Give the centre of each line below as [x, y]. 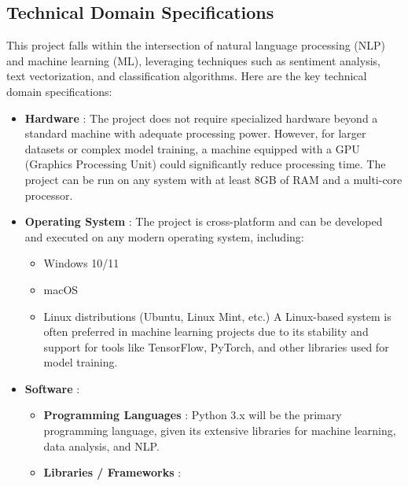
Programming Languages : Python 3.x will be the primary [193, 415]
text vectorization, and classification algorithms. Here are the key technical [187, 76]
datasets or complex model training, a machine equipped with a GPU [192, 148]
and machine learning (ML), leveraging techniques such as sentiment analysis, [193, 60]
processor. [49, 195]
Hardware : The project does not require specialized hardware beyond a [201, 118]
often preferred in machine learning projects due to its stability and [206, 331]
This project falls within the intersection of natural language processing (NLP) [196, 45]
